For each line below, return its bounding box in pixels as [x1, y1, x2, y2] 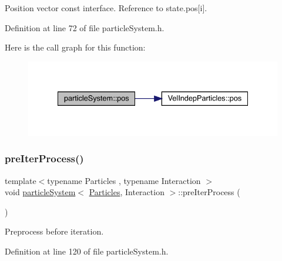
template [5, 174, 36, 186]
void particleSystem [5, 186, 76, 198]
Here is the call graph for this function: [5, 41, 146, 53]
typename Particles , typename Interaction [47, 174, 201, 186]
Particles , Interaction [89, 186, 164, 198]
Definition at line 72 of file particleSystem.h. [5, 21, 164, 34]
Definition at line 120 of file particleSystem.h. [5, 245, 169, 257]
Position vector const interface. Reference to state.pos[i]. [5, 2, 207, 14]
